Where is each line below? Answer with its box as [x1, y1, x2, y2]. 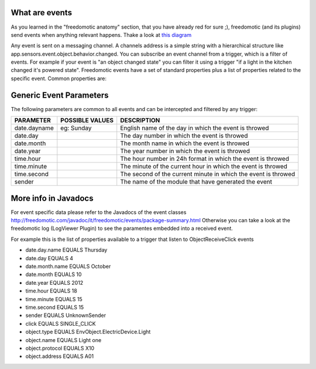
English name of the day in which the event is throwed [120, 124, 269, 132]
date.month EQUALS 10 [25, 271, 82, 278]
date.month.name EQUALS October [25, 263, 111, 270]
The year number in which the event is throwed [120, 147, 250, 155]
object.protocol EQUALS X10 [25, 344, 95, 351]
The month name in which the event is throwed [120, 139, 250, 147]
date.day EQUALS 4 [25, 254, 73, 261]
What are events [11, 8, 73, 18]
